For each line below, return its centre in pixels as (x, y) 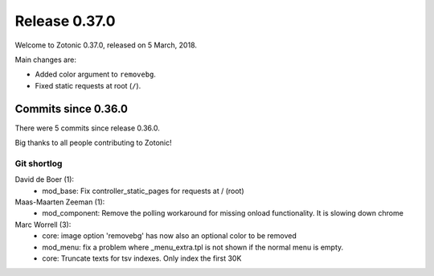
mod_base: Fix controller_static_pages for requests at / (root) (143, 191)
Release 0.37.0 (65, 21)
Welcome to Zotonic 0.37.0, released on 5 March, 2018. (106, 45)
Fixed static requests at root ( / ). (88, 85)
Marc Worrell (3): (43, 225)
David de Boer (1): (45, 179)
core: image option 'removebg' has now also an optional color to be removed (169, 236)
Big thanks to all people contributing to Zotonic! (93, 143)
